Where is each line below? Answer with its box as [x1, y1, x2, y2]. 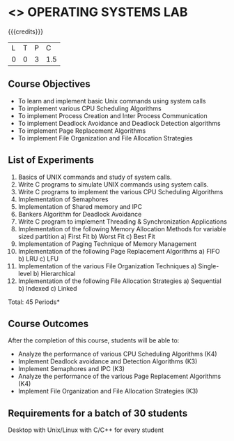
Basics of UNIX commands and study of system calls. [17, 173, 173, 181]
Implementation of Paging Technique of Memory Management [17, 239, 197, 248]
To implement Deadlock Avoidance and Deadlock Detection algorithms [17, 119, 221, 127]
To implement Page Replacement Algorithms [17, 126, 146, 135]
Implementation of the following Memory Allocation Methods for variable [17, 224, 226, 233]
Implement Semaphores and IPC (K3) [17, 365, 125, 373]
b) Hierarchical [33, 269, 76, 277]
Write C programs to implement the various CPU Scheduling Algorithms [17, 187, 224, 196]
